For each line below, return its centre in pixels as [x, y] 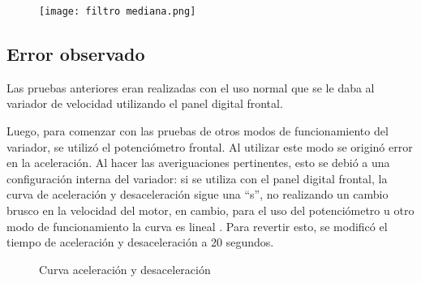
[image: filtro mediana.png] [118, 11]
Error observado [76, 54]
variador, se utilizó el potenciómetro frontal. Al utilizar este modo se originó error [210, 146]
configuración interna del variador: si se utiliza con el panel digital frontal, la [197, 178]
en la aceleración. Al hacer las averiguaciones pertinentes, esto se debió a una [198, 163]
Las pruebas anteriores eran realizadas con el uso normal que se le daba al [191, 87]
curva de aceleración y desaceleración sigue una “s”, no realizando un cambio [198, 194]
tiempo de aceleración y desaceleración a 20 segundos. [140, 242]
